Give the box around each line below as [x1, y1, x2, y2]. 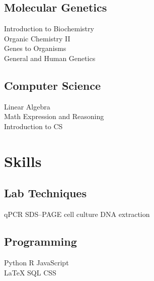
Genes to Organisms [4, 43, 66, 53]
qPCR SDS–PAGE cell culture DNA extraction [4, 209, 150, 219]
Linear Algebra [4, 101, 50, 111]
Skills [4, 150, 42, 171]
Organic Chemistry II [4, 33, 70, 43]
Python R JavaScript [4, 257, 69, 267]
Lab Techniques [4, 185, 87, 201]
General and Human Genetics [4, 52, 96, 63]
